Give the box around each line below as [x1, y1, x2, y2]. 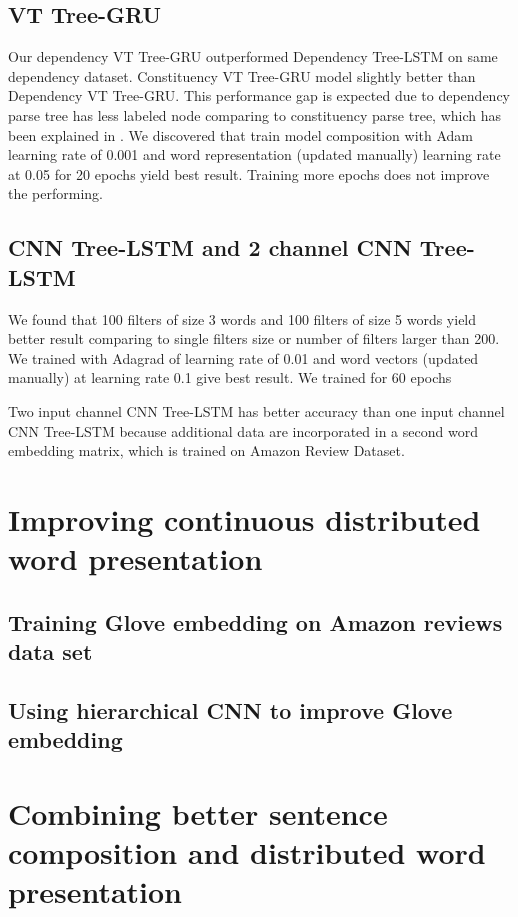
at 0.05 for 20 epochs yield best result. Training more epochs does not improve [8, 163, 490, 184]
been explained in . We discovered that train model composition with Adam [8, 124, 473, 145]
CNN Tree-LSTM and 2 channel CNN [8, 232, 412, 263]
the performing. [8, 183, 103, 204]
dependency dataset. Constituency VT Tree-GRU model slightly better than [8, 65, 476, 86]
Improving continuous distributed [8, 498, 481, 539]
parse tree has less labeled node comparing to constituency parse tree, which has [8, 104, 502, 125]
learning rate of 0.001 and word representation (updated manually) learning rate [8, 144, 501, 165]
